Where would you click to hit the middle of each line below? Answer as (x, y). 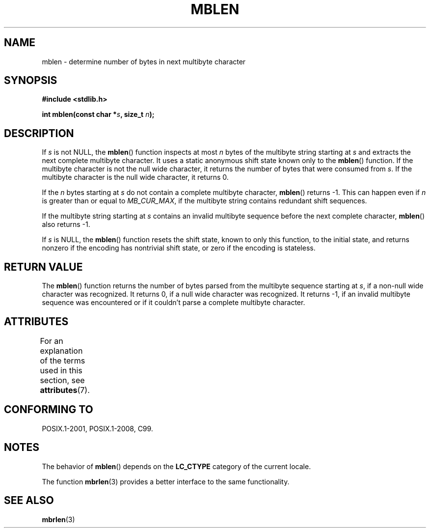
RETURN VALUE (43, 267)
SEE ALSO (29, 501)
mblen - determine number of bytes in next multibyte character (144, 61)
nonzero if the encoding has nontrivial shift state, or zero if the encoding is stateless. (179, 248)
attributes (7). (65, 390)
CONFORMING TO (49, 410)
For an (52, 341)
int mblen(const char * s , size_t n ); (98, 114)
